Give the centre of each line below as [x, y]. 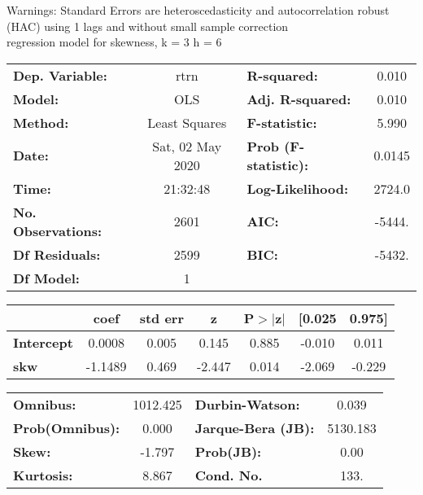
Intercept [43, 342]
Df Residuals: [57, 254]
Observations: [58, 230]
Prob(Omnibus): [67, 427]
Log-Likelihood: [298, 188]
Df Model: [46, 278]
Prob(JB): [228, 451]
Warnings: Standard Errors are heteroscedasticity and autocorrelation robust [198, 10]
